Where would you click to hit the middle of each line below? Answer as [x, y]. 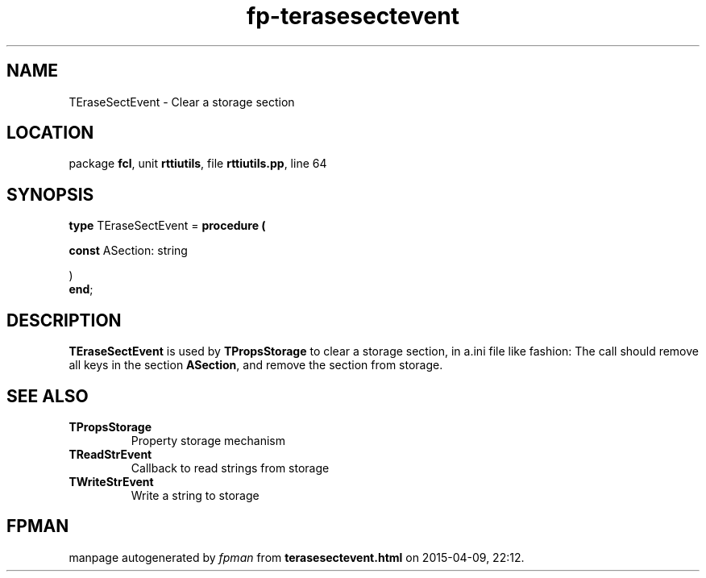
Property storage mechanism [208, 440]
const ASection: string [128, 251]
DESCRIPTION [64, 320]
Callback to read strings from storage [230, 468]
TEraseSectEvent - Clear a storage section [182, 102]
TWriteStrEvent [111, 481]
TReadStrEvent [110, 454]
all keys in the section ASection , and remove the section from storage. [256, 365]
